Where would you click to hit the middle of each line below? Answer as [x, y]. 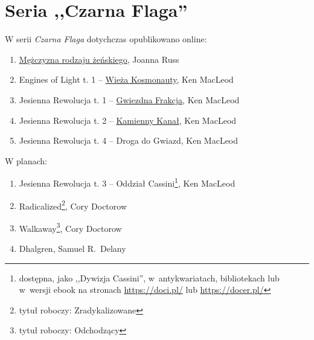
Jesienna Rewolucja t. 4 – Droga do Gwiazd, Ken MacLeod [129, 140]
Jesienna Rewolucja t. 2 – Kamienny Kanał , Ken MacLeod [128, 120]
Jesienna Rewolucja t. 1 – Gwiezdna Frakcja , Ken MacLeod [129, 99]
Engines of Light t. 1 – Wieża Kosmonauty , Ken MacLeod [126, 79]
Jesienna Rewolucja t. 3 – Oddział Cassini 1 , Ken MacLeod [127, 182]
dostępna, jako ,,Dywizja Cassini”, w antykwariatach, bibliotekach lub [149, 277]
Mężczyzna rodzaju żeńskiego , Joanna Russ [99, 59]
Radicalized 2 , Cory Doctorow [73, 205]
